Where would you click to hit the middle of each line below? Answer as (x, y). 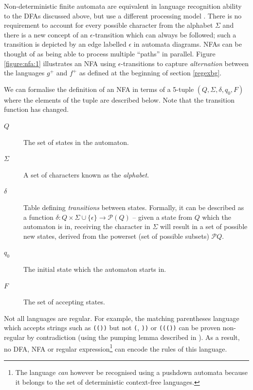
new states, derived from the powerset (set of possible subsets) (116, 236)
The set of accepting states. (64, 302)
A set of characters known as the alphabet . (86, 174)
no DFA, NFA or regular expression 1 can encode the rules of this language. (116, 348)
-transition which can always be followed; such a (164, 34)
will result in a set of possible (204, 226)
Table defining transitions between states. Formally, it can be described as (134, 207)
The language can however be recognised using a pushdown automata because (132, 372)
